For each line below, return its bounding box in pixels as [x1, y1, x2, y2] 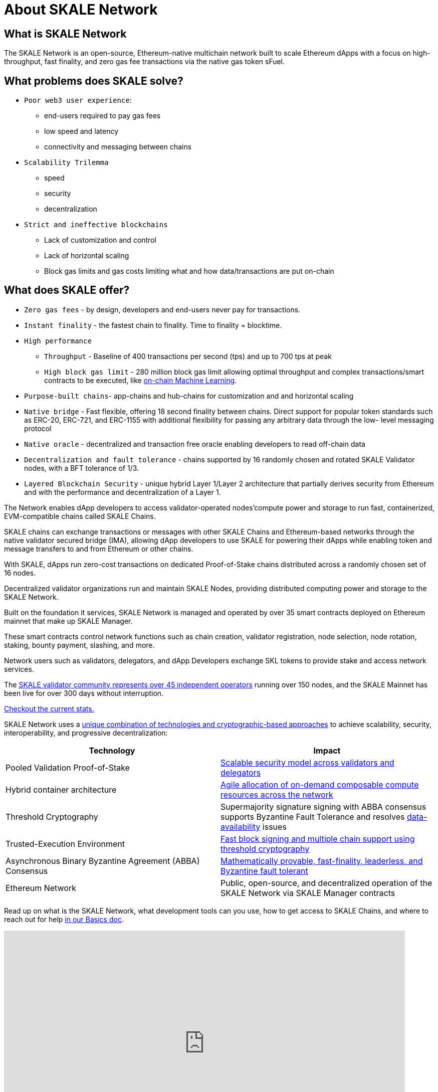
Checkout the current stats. [4, 704, 94, 713]
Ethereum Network [6, 882, 77, 893]
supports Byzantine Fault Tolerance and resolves [221, 811, 405, 822]
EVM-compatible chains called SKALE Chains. [4, 511, 156, 520]
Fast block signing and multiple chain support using [221, 833, 415, 844]
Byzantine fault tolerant [221, 865, 308, 876]
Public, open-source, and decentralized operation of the [221, 877, 432, 888]
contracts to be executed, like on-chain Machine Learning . [44, 376, 237, 385]
